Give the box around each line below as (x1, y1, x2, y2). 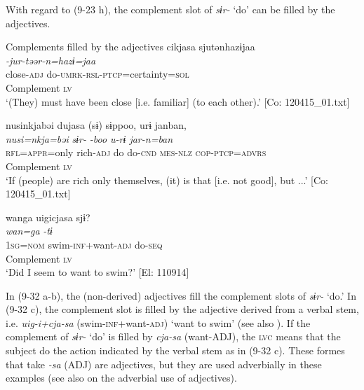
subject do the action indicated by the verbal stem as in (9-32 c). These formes (6, 343, 345, 358)
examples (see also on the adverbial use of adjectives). (6, 370, 237, 385)
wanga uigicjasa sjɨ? (6, 209, 90, 224)
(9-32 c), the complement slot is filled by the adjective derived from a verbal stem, (6, 302, 359, 316)
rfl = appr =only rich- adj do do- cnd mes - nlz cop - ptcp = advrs (6, 145, 267, 160)
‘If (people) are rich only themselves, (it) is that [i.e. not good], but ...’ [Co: (6, 172, 328, 187)
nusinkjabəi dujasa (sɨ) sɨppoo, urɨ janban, (6, 118, 187, 132)
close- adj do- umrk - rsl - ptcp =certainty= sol (6, 67, 189, 81)
